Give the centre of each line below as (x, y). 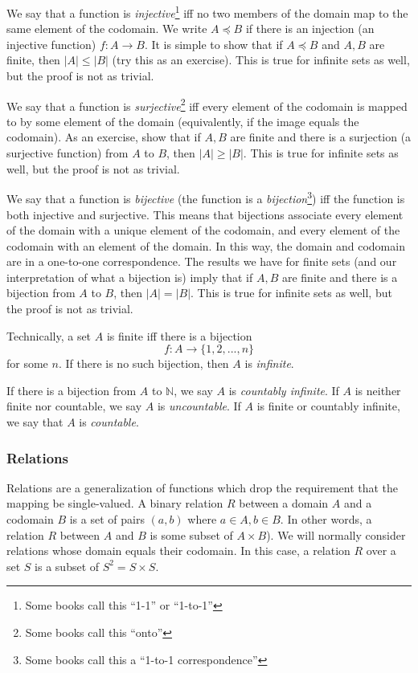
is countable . (109, 422)
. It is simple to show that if (213, 44)
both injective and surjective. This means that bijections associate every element (205, 214)
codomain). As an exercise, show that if (104, 137)
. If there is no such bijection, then (143, 363)
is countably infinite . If (284, 390)
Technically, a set (49, 335)
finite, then (33, 60)
